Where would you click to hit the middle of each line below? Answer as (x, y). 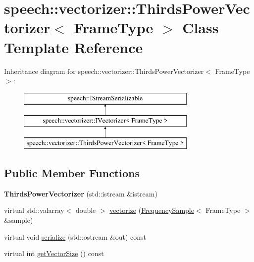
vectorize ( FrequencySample (152, 210)
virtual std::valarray (34, 210)
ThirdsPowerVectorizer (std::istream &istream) (81, 193)
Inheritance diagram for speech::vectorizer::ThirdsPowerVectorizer (104, 71)
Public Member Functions (72, 173)
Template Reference (74, 47)
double (86, 210)
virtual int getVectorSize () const (54, 253)
